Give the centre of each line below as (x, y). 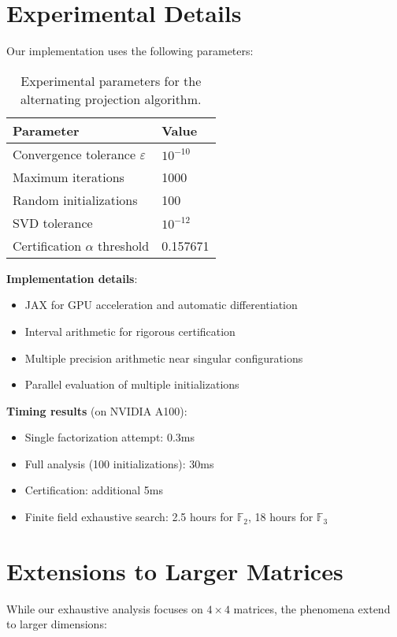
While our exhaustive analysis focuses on (105, 608)
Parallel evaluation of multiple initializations (132, 384)
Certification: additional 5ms (94, 490)
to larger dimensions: (57, 624)
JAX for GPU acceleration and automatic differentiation (161, 305)
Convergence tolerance (74, 154)
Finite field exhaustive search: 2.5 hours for (129, 517)
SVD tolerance (53, 222)
